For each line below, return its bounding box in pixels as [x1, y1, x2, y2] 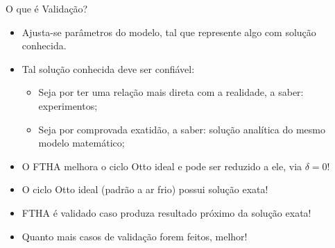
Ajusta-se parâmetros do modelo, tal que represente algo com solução [22, 24, 316, 39]
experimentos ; [38, 98, 98, 113]
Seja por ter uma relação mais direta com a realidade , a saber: [38, 85, 304, 99]
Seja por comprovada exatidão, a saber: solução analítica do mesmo [38, 122, 325, 136]
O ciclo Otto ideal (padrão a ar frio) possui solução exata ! [22, 182, 268, 197]
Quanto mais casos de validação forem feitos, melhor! [22, 229, 248, 243]
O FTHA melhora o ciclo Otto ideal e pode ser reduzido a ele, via [22, 158, 302, 173]
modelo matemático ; [38, 135, 125, 150]
